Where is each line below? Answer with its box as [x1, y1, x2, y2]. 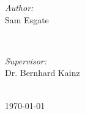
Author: [5, 1, 34, 13]
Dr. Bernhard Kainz [5, 66, 80, 79]
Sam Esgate [5, 13, 49, 26]
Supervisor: [5, 54, 46, 67]
